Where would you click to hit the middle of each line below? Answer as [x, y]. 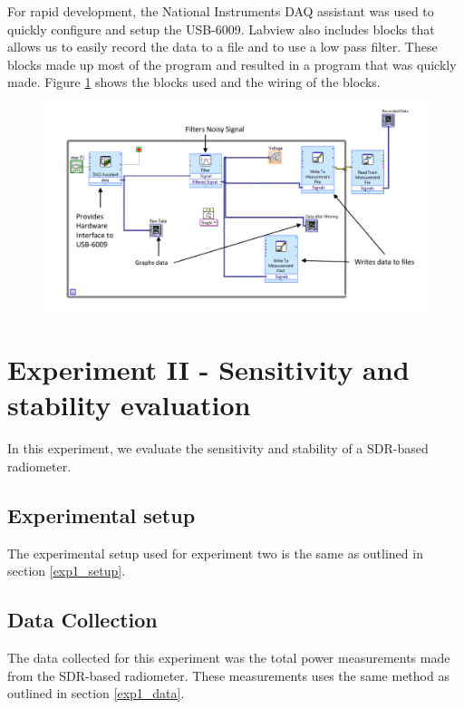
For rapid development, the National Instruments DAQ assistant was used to [221, 11]
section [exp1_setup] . [67, 571]
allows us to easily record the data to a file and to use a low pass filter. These [222, 47]
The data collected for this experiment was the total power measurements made [229, 658]
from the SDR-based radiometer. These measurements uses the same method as [228, 675]
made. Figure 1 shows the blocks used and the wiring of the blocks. [194, 82]
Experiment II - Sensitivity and [208, 369]
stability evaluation [129, 405]
